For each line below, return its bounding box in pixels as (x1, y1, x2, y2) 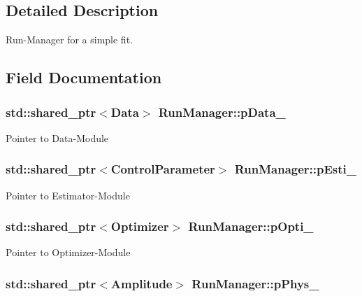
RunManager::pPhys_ (191, 274, 319, 292)
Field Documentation (6, 66, 162, 88)
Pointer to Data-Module (6, 130, 109, 145)
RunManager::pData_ (158, 103, 286, 120)
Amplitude (110, 274, 173, 292)
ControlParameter (110, 160, 215, 178)
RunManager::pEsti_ (234, 160, 357, 178)
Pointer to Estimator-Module (6, 188, 130, 202)
